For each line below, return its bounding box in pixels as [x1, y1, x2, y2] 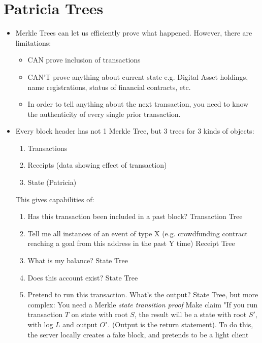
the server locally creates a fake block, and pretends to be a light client [27, 329, 249, 339]
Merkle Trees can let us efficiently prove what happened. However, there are [15, 27, 252, 38]
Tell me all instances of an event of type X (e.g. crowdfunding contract [27, 228, 248, 238]
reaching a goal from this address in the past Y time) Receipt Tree [27, 238, 235, 248]
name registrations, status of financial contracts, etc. [27, 81, 191, 92]
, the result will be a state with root [134, 309, 247, 320]
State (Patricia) [27, 177, 77, 188]
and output [62, 319, 97, 329]
